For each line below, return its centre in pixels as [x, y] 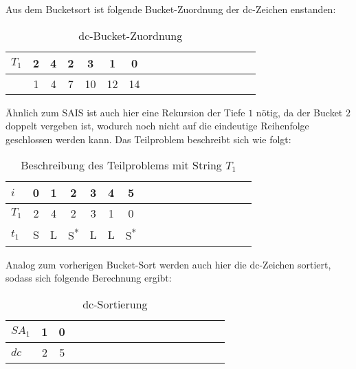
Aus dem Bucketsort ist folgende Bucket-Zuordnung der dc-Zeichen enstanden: [171, 9]
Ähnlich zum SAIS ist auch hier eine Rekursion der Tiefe [125, 112]
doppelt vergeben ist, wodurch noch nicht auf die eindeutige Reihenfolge [157, 126]
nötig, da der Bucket [299, 112]
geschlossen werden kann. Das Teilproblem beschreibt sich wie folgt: [148, 139]
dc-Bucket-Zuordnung [131, 35]
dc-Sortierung [115, 304]
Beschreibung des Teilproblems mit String [121, 165]
